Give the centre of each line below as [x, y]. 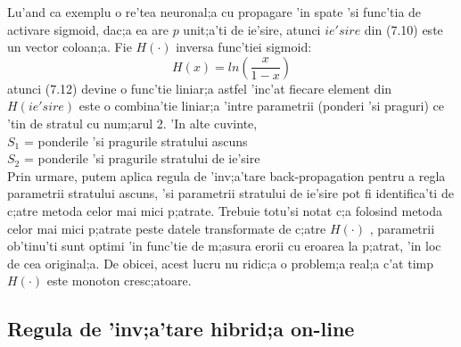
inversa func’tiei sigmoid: [244, 47]
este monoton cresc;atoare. [119, 281]
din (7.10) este [403, 29]
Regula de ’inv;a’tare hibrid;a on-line [181, 329]
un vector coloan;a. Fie [70, 47]
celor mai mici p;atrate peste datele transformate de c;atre [167, 228]
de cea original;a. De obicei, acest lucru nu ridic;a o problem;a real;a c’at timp [221, 263]
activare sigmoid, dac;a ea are [88, 29]
